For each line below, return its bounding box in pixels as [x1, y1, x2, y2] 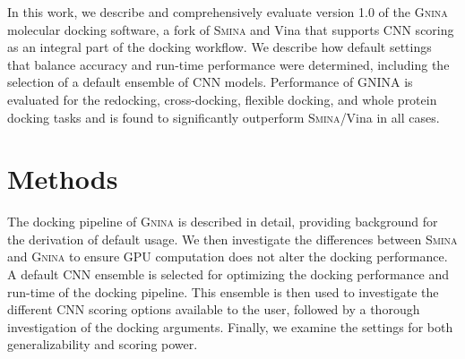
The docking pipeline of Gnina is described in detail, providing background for [7, 212, 438, 231]
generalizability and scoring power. [7, 335, 198, 354]
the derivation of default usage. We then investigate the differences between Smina [7, 229, 458, 248]
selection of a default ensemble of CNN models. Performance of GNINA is [7, 73, 413, 91]
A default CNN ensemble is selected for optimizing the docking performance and [7, 265, 450, 284]
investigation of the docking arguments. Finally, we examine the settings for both [7, 317, 453, 336]
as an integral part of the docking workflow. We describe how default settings [7, 38, 432, 56]
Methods [7, 160, 118, 197]
